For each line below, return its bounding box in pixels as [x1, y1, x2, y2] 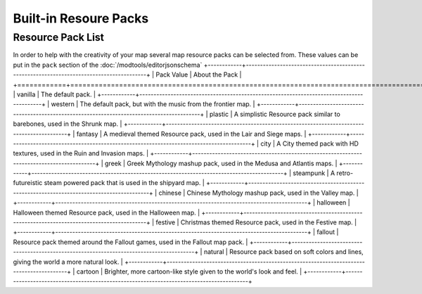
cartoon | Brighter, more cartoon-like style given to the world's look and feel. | [76, 267, 302, 276]
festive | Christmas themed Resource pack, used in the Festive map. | [155, 218, 357, 226]
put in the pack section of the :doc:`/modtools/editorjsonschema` [13, 60, 203, 69]
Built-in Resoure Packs [13, 11, 149, 26]
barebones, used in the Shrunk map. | [13, 120, 122, 128]
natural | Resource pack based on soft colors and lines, [203, 248, 364, 256]
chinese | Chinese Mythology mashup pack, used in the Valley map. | [158, 188, 359, 197]
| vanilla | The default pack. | [13, 90, 96, 98]
